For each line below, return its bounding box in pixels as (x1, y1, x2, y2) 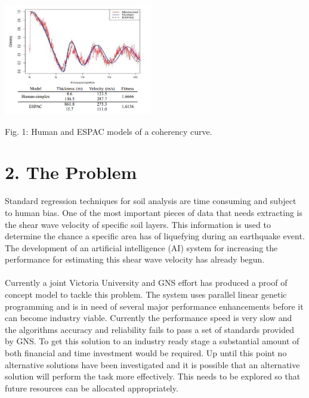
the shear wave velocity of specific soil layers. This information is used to (5, 218, 271, 230)
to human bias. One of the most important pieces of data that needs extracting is (5, 206, 303, 218)
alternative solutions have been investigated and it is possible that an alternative (5, 358, 300, 371)
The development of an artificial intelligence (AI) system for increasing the (5, 241, 278, 254)
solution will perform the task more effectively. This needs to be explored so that (5, 370, 301, 382)
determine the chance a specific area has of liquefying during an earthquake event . (5, 230, 305, 242)
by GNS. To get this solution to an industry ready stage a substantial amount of (5, 335, 299, 347)
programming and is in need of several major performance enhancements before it (5, 300, 304, 312)
